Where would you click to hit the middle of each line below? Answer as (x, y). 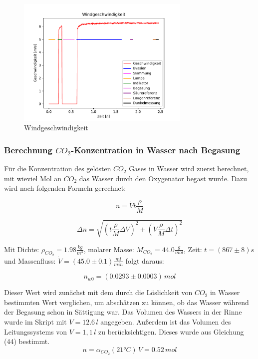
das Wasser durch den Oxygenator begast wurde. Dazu (163, 178)
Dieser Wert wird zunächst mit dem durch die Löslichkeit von (98, 292)
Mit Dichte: (22, 249)
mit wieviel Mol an (33, 178)
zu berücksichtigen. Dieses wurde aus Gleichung (171, 331)
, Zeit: (193, 249)
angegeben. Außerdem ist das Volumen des (166, 321)
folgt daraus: (145, 260)
